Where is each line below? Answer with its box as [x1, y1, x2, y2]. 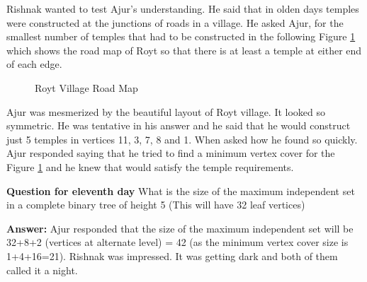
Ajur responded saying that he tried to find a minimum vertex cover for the [6, 146, 335, 160]
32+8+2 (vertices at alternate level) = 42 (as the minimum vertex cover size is [6, 235, 349, 249]
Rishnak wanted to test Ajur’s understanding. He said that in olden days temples [6, 1, 359, 16]
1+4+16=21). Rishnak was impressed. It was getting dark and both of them [6, 248, 338, 263]
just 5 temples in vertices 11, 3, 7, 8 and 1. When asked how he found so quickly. [6, 131, 358, 146]
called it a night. [6, 262, 78, 277]
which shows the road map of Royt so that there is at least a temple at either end [6, 42, 362, 57]
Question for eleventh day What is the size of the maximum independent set [6, 183, 355, 198]
